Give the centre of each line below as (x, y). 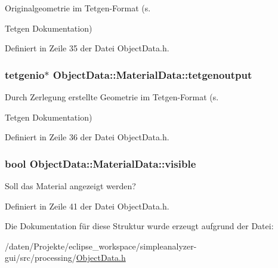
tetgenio (25, 74)
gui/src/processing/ (41, 258)
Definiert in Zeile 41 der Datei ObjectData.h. (87, 206)
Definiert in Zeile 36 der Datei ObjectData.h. (87, 137)
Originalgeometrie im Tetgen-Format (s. (78, 8)
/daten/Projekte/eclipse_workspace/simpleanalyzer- (101, 246)
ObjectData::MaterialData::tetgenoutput (152, 74)
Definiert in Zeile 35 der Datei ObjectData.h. (87, 48)
